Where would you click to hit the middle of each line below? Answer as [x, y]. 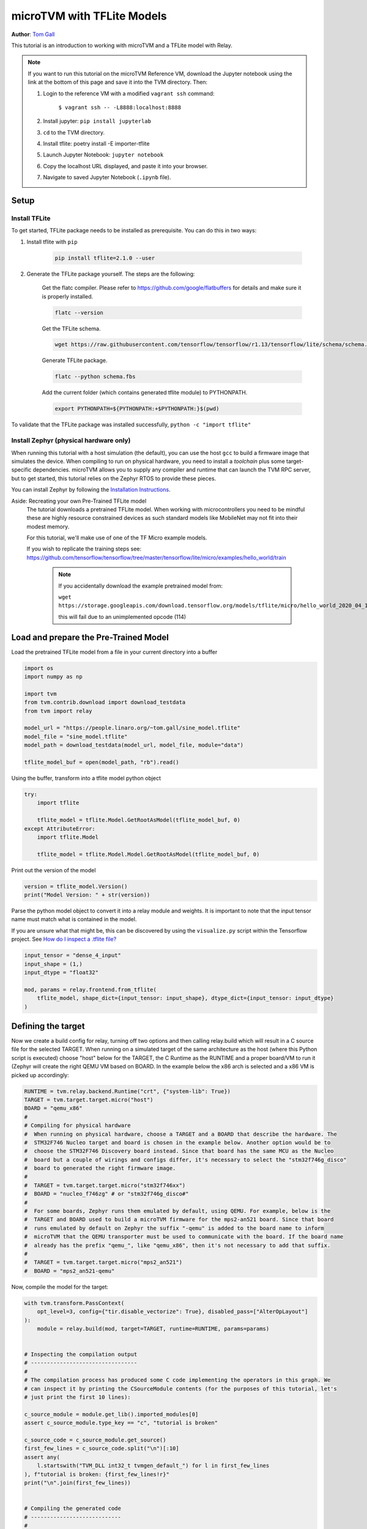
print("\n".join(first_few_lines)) [77, 1483]
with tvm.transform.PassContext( [74, 1303]
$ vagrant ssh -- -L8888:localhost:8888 [120, 107]
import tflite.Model [68, 837]
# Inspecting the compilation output [81, 1354]
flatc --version [79, 313]
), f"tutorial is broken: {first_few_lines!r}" [97, 1474]
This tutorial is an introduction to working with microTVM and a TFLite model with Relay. [122, 45]
